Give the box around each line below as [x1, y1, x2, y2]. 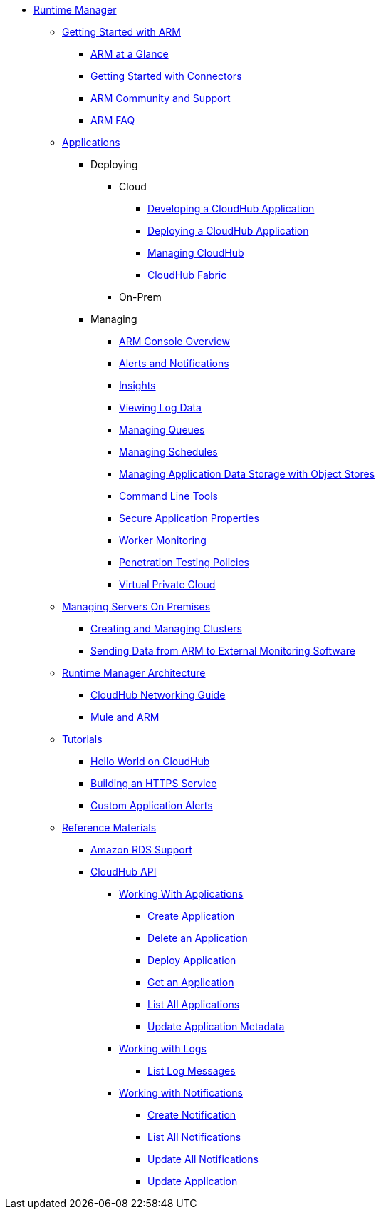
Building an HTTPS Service [90, 777, 217, 789]
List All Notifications [147, 1131, 241, 1143]
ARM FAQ [90, 114, 135, 126]
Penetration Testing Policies [119, 556, 249, 568]
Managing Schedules [119, 446, 218, 458]
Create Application [147, 910, 235, 922]
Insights [119, 379, 156, 391]
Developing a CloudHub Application [147, 202, 315, 215]
